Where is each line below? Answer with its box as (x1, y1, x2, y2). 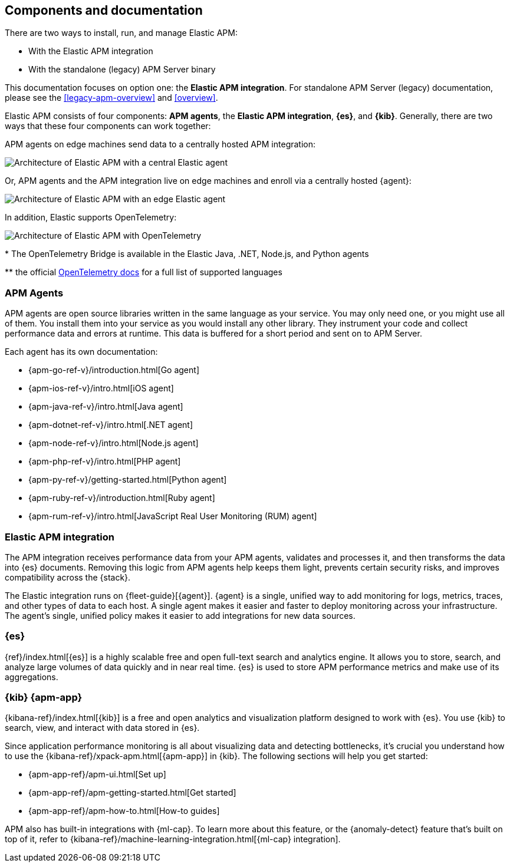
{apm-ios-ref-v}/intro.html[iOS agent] (28, 383, 174, 394)
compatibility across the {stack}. (5, 572, 131, 582)
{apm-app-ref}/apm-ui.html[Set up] (28, 769, 166, 780)
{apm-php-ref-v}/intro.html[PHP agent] (28, 456, 181, 467)
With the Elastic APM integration (28, 46, 153, 57)
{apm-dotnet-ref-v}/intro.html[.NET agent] (28, 420, 193, 430)
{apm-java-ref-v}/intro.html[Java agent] (28, 401, 183, 412)
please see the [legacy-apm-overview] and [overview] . (5, 93, 218, 103)
